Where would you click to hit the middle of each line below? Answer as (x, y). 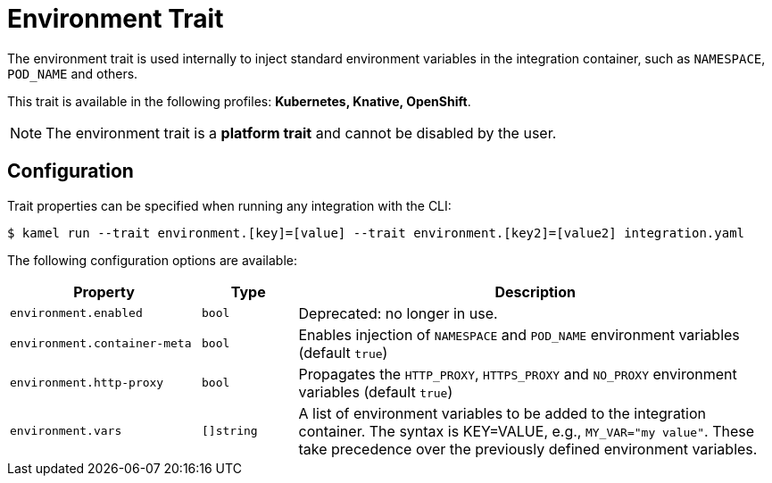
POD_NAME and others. (73, 73)
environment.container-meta (101, 344)
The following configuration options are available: (153, 260)
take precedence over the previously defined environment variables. (528, 449)
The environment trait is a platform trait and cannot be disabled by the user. (301, 133)
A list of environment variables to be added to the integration (502, 413)
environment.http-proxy (87, 383)
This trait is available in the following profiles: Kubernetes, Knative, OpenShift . (239, 101)
